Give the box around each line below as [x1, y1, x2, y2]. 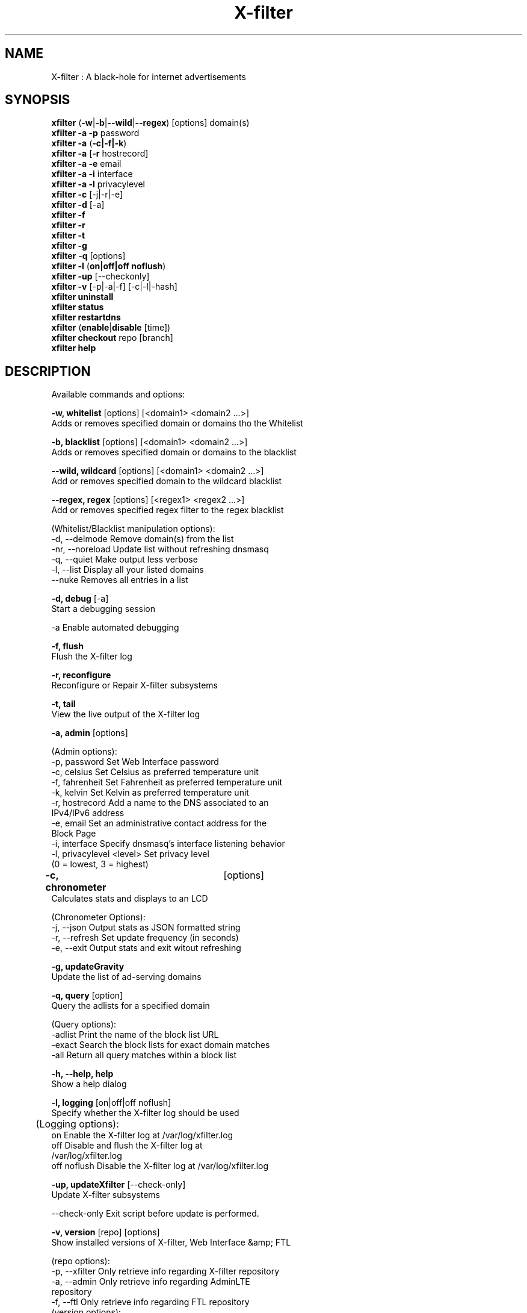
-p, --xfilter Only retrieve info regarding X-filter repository [51, 1266, 280, 1277]
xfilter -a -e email [51, 158, 122, 169]
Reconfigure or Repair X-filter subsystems [51, 680, 218, 691]
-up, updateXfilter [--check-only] [51, 1179, 186, 1190]
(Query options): [51, 1019, 117, 1030]
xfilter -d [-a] [51, 199, 105, 210]
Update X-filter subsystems [51, 1190, 160, 1200]
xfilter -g [51, 240, 87, 251]
